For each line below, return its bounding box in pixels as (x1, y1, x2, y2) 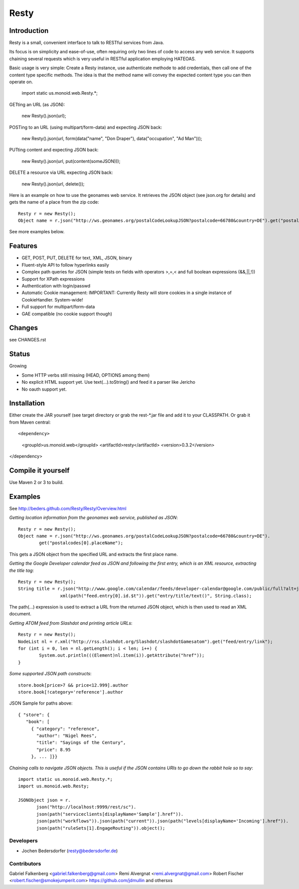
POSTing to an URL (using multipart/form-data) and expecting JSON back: (9, 124, 162, 130)
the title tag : (9, 567, 34, 573)
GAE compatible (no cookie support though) (21, 310, 112, 316)
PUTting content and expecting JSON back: (9, 147, 99, 153)
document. (9, 611, 32, 617)
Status (9, 350, 30, 358)
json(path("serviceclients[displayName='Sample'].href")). (36, 811, 184, 817)
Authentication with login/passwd (21, 283, 91, 289)
